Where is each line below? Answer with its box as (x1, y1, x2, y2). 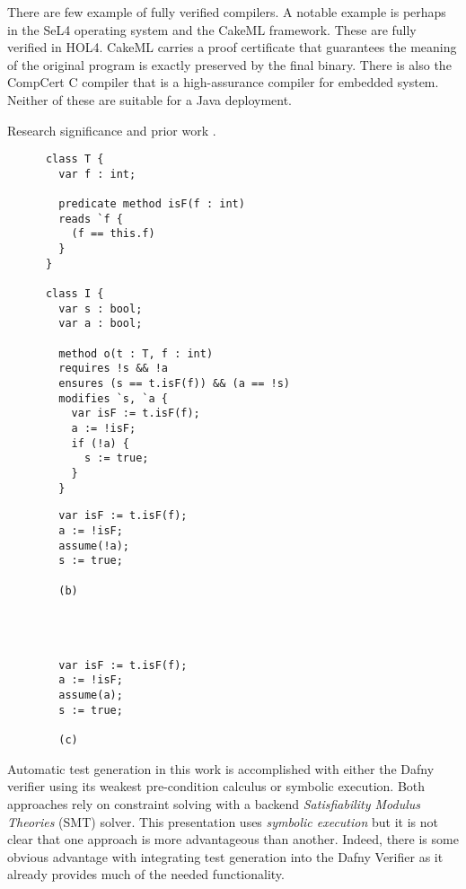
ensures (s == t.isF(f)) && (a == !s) (58, 377, 290, 390)
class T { (45, 153, 104, 166)
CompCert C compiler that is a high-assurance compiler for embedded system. (7, 73, 439, 92)
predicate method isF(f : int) (58, 198, 245, 211)
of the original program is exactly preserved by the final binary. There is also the (7, 55, 452, 74)
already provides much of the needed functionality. (7, 865, 285, 884)
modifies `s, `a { (58, 392, 168, 405)
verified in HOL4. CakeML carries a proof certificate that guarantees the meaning (7, 38, 457, 57)
